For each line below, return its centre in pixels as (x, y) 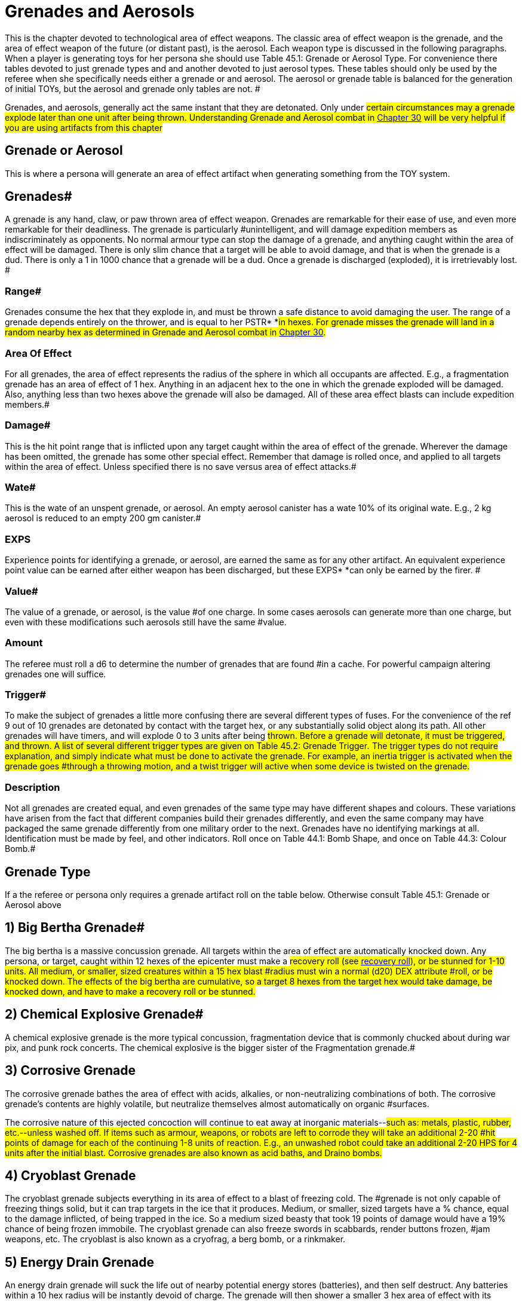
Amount (24, 643)
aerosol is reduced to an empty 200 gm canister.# (103, 518)
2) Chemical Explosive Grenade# (104, 1014)
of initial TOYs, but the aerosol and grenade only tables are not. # (133, 88)
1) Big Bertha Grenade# (75, 928)
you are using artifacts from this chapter (84, 127)
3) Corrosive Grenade (70, 1071)
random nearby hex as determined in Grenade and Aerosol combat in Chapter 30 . (165, 332)
